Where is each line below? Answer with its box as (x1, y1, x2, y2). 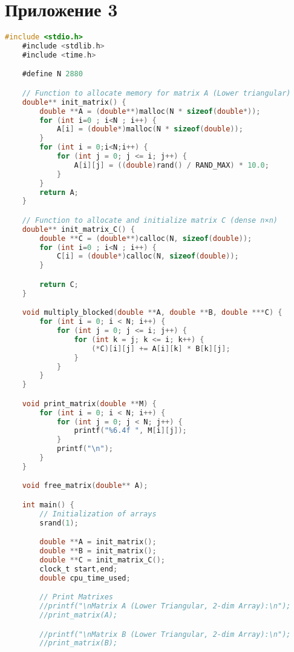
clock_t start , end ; (39, 564, 118, 573)
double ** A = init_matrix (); (39, 538, 157, 547)
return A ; (39, 188, 79, 197)
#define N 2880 (22, 70, 83, 79)
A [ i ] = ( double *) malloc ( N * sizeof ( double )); (56, 125, 243, 134)
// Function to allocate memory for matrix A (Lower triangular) (22, 88, 291, 97)
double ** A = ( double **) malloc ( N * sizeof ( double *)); (39, 107, 261, 116)
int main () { (22, 501, 74, 509)
